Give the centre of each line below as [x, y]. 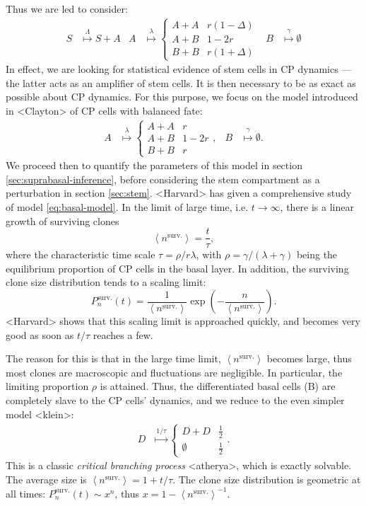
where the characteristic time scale [81, 254]
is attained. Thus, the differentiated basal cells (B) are [218, 386]
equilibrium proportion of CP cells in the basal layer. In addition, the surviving [177, 268]
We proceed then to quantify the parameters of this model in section [154, 165]
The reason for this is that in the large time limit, [113, 358]
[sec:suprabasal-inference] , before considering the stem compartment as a [163, 179]
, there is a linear [317, 207]
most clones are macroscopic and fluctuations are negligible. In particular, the [174, 372]
